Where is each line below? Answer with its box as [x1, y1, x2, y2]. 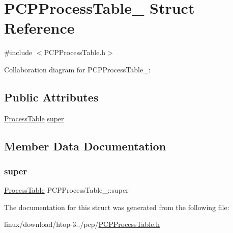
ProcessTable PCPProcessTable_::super [4, 185, 129, 195]
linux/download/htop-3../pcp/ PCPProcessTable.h [4, 219, 160, 229]
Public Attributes [4, 89, 99, 105]
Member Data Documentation [4, 138, 166, 153]
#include [4, 47, 33, 58]
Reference [4, 17, 75, 38]
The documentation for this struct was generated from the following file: [4, 201, 229, 212]
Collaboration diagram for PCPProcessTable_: [4, 64, 151, 74]
